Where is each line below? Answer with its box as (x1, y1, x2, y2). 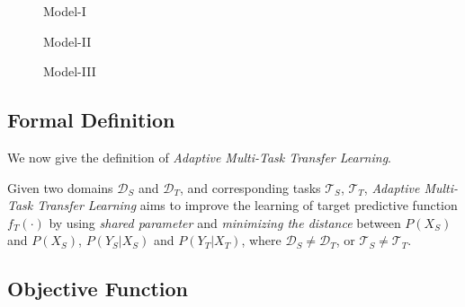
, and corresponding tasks (179, 178, 321, 197)
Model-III (43, 62, 96, 81)
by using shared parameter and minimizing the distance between (49, 213, 401, 232)
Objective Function (7, 275, 189, 303)
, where (241, 231, 282, 250)
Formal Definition (7, 106, 175, 134)
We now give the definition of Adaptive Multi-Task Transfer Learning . (7, 147, 392, 166)
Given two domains (7, 178, 113, 197)
